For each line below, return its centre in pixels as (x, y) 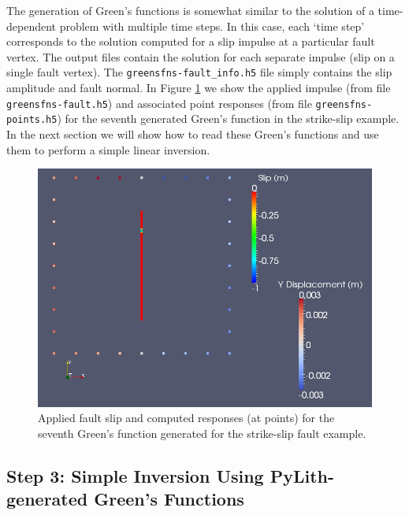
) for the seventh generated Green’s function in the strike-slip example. (228, 119)
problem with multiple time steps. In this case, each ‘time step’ (212, 26)
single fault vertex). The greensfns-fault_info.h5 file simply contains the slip (199, 72)
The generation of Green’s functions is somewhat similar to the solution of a (190, 10)
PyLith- (302, 475)
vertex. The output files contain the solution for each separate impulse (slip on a (201, 56)
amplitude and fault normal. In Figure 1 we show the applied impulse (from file (199, 88)
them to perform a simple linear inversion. (108, 149)
